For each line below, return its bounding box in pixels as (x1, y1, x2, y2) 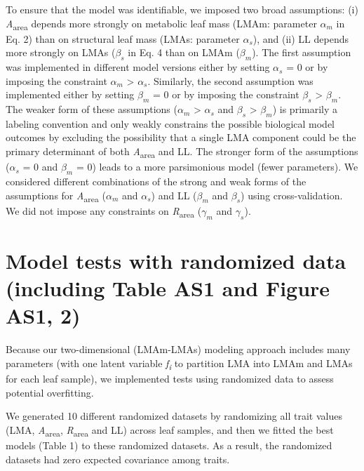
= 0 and (22, 159, 58, 174)
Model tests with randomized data (6, 246, 346, 275)
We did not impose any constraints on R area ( (6, 203, 202, 220)
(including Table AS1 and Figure (6, 274, 330, 303)
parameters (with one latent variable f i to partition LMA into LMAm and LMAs (6, 355, 353, 372)
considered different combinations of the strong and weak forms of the (6, 174, 306, 188)
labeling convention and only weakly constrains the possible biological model (6, 116, 335, 131)
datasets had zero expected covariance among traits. (6, 451, 230, 466)
